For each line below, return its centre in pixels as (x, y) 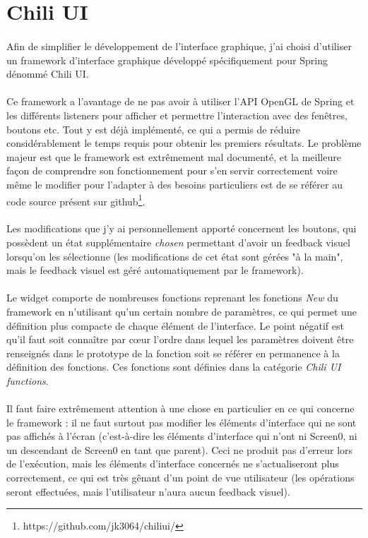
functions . (28, 380)
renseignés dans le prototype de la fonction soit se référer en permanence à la (173, 353)
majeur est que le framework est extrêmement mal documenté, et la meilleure (174, 156)
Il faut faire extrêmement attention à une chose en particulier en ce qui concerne (180, 408)
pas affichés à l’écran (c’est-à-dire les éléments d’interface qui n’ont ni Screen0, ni (182, 436)
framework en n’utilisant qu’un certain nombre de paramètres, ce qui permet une (182, 311)
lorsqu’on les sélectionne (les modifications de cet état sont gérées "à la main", (175, 256)
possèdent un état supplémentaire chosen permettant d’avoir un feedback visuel (178, 242)
